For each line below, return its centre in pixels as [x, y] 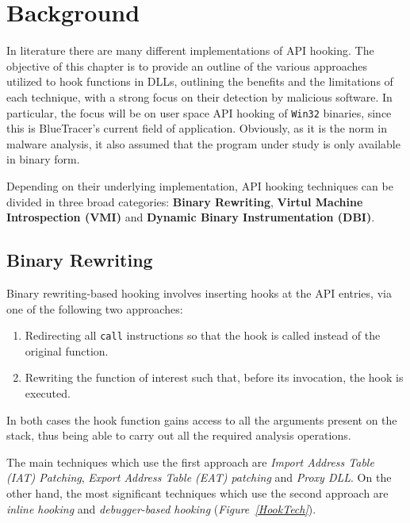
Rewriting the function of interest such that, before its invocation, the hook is [214, 377]
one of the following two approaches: [95, 308]
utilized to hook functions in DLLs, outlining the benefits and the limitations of [200, 81]
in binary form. [43, 159]
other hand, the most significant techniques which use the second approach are [197, 492]
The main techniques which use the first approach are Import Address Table [190, 461]
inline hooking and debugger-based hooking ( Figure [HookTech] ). [161, 508]
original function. [67, 350]
